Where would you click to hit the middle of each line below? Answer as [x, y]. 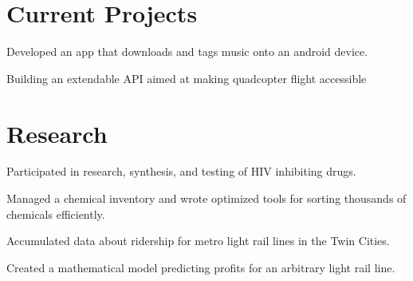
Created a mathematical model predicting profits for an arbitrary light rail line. [201, 267]
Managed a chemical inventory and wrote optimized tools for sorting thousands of [206, 198]
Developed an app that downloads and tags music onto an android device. [187, 51]
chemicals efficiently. [56, 214]
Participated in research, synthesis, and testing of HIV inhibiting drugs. [181, 171]
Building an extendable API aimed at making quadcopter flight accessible [187, 78]
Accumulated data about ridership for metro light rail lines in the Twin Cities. [198, 241]
